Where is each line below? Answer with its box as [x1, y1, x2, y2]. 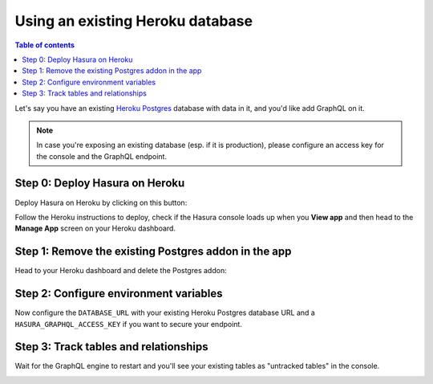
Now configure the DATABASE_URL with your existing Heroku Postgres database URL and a [14, 308, 316, 317]
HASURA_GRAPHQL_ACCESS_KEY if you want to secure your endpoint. [14, 319, 242, 329]
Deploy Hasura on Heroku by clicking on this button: [14, 198, 188, 207]
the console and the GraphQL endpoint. [36, 151, 168, 161]
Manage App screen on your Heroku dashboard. [14, 223, 176, 233]
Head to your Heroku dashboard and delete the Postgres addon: [14, 266, 228, 276]
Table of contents [14, 40, 75, 50]
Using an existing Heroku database [14, 12, 253, 30]
